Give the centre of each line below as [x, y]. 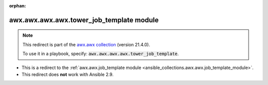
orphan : [18, 6]
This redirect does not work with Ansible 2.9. [67, 74]
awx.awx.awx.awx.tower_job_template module [84, 20]
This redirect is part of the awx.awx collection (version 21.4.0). [86, 44]
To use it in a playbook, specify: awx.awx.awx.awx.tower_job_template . [101, 54]
